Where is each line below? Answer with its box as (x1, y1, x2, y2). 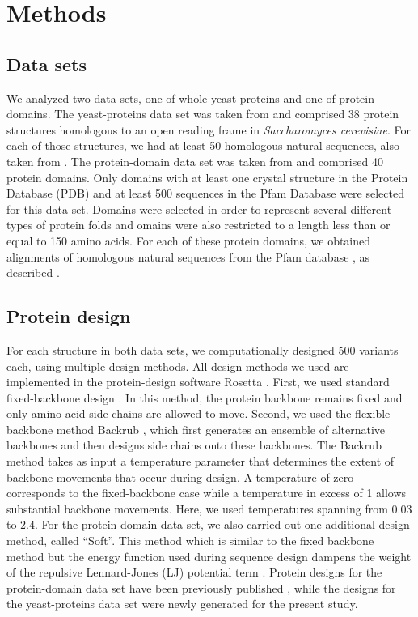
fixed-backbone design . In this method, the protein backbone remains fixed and (6, 389, 403, 406)
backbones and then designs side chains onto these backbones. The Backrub (6, 436, 382, 453)
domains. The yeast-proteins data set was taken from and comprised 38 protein (6, 105, 399, 122)
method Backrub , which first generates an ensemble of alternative (56, 420, 386, 437)
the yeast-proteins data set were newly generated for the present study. (6, 595, 358, 612)
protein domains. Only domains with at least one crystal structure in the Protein (6, 168, 408, 185)
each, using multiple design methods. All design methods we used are (6, 357, 349, 374)
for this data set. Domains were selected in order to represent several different (6, 200, 392, 217)
